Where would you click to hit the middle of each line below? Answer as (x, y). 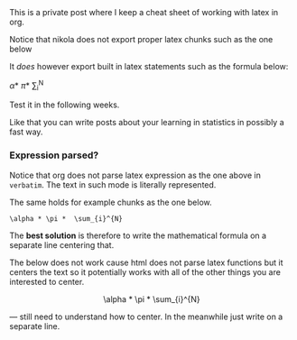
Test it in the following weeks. (65, 105)
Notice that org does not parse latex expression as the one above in (135, 175)
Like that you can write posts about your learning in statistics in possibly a (147, 123)
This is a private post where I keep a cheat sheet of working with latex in (144, 12)
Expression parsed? (54, 155)
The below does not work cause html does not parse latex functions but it (146, 262)
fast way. (26, 132)
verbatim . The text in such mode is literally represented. (113, 184)
